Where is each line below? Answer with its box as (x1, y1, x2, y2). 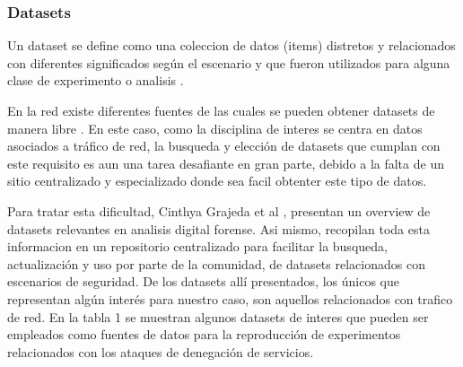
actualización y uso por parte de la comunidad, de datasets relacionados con (7, 254, 425, 273)
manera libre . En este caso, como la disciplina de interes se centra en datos (7, 118, 423, 137)
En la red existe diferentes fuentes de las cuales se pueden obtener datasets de (7, 101, 435, 119)
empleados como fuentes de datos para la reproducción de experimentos (7, 325, 401, 344)
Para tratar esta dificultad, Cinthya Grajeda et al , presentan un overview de (7, 201, 431, 220)
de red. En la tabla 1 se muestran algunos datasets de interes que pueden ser (7, 307, 429, 326)
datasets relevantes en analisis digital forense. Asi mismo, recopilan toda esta (7, 219, 430, 238)
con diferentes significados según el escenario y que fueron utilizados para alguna (7, 53, 450, 72)
